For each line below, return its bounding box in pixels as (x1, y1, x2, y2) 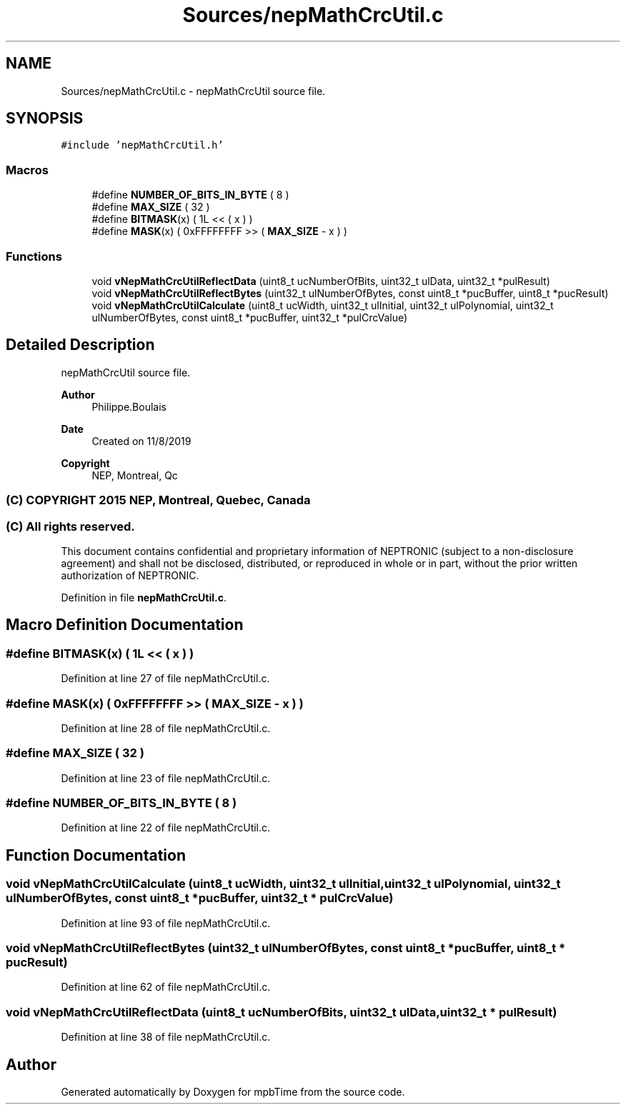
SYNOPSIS (6, 109, 84, 128)
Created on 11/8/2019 (91, 434, 192, 447)
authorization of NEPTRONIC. (61, 569, 199, 581)
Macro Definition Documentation (6, 616, 244, 634)
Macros (6, 162, 49, 177)
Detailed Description (6, 336, 155, 354)
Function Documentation (6, 846, 186, 864)
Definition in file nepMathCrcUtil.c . (61, 591, 227, 604)
